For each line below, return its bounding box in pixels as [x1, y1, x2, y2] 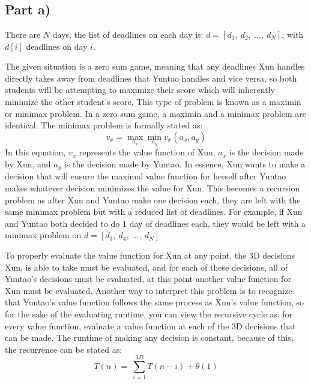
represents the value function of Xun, [79, 146, 216, 158]
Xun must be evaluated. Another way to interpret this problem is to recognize [5, 284, 292, 296]
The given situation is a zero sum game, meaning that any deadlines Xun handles [5, 60, 305, 73]
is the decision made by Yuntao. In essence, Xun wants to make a [64, 157, 306, 170]
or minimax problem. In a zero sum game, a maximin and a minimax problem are [5, 107, 306, 119]
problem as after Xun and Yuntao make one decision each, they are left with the [5, 193, 301, 206]
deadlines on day [26, 40, 88, 52]
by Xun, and [5, 157, 51, 170]
